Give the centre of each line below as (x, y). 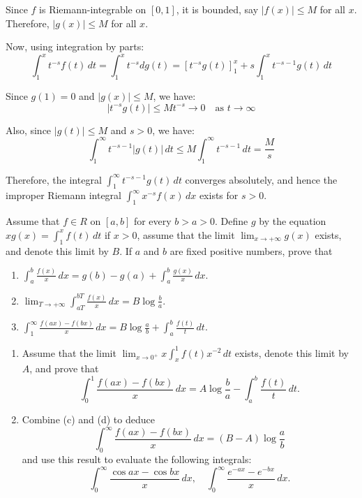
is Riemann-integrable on (93, 9)
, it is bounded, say (217, 9)
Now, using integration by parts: (75, 46)
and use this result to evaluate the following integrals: (137, 459)
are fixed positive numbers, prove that (251, 250)
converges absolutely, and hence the (261, 179)
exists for (219, 195)
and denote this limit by (57, 250)
